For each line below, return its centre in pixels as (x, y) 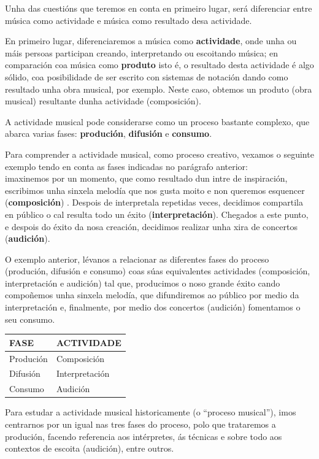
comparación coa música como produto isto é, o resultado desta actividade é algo (159, 65)
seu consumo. (30, 319)
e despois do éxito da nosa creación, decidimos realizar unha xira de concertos (151, 226)
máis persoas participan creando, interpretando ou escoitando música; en (142, 52)
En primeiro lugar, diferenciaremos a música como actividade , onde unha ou (151, 41)
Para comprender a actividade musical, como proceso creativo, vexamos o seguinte (159, 154)
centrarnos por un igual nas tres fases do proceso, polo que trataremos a (140, 424)
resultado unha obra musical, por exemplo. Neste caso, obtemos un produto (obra (159, 89)
